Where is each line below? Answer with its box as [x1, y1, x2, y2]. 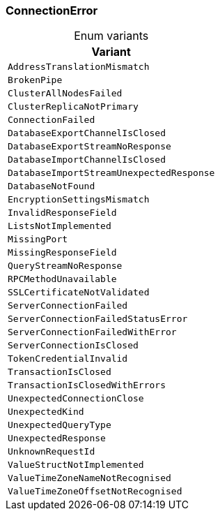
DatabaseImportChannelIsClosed [8, 154, 166, 165]
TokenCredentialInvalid [8, 353, 128, 364]
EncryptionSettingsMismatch [8, 194, 150, 205]
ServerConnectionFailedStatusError [8, 314, 188, 325]
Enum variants [74, 29, 149, 43]
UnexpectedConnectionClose [8, 393, 144, 404]
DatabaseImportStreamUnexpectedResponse [8, 168, 215, 179]
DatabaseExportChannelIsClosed [8, 128, 166, 139]
